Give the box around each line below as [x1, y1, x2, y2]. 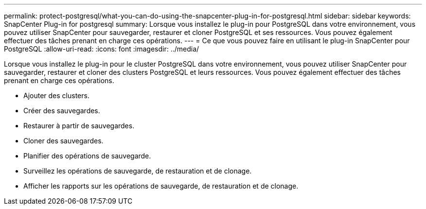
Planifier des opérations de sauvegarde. [23, 152, 151, 160]
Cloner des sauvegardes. [23, 137, 104, 145]
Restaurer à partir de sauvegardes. [23, 122, 135, 130]
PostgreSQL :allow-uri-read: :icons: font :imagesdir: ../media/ [4, 45, 199, 53]
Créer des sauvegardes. [23, 106, 100, 115]
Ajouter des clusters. [23, 91, 89, 100]
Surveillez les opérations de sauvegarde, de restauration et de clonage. [23, 167, 252, 175]
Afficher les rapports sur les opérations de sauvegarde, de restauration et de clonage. [23, 182, 299, 190]
